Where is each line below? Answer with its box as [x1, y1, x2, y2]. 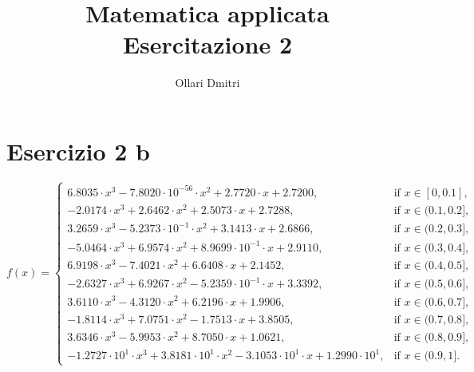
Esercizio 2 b [6, 134, 150, 167]
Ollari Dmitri [175, 74, 240, 91]
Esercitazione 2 [122, 28, 293, 61]
